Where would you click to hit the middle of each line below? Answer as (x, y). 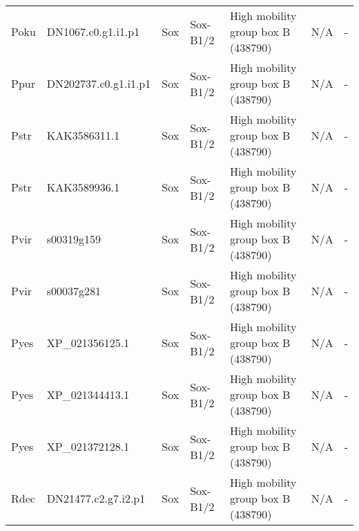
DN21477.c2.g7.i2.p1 (96, 498)
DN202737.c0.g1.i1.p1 (99, 83)
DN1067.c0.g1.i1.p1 (93, 31)
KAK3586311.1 (83, 135)
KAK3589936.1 (83, 187)
